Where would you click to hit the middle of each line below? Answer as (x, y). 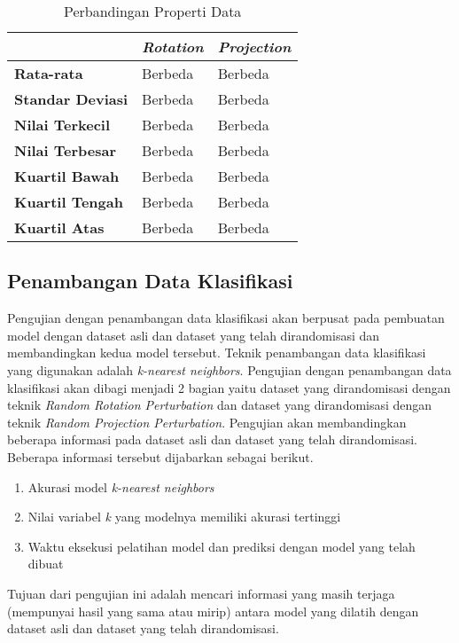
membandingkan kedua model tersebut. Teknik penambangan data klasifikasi (217, 353)
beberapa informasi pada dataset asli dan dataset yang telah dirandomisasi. (213, 439)
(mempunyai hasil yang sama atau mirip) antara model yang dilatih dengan (213, 611)
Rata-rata (49, 73)
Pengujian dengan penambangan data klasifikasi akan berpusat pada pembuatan (226, 318)
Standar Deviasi (71, 99)
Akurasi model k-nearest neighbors (121, 486)
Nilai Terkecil (62, 125)
